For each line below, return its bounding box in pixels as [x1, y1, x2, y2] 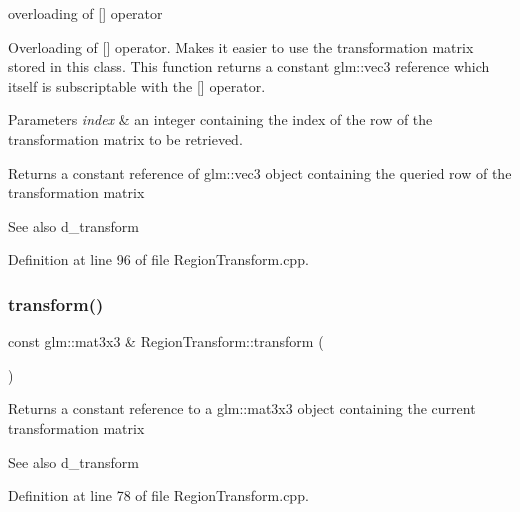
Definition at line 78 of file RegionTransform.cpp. [8, 485, 309, 506]
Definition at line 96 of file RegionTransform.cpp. [8, 249, 309, 270]
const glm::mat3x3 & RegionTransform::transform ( [8, 331, 324, 352]
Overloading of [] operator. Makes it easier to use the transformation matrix [8, 36, 474, 57]
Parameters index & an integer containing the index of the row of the [8, 109, 433, 130]
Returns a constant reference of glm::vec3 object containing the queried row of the [8, 162, 512, 183]
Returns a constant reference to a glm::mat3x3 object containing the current [8, 398, 476, 419]
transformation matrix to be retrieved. [8, 128, 243, 149]
